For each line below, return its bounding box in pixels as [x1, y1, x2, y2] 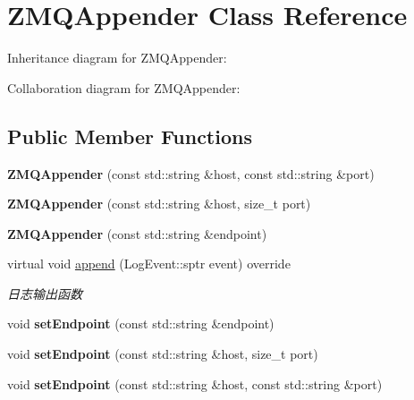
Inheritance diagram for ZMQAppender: [7, 48, 227, 67]
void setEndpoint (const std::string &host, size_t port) [7, 345, 318, 363]
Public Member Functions [7, 122, 252, 149]
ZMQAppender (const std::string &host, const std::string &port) [7, 164, 375, 183]
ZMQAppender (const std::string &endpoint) [7, 224, 267, 243]
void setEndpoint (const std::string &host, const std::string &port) [7, 374, 383, 393]
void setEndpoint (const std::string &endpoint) [7, 314, 275, 333]
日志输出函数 [7, 284, 82, 302]
